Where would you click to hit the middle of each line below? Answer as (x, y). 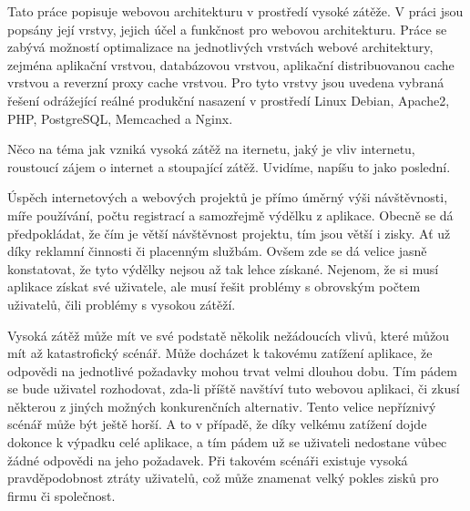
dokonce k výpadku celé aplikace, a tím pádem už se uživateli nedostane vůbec (227, 442)
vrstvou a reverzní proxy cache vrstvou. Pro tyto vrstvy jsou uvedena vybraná (226, 82)
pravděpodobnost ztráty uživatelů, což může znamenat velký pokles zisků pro (223, 478)
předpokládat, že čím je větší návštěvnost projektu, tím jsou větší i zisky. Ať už (229, 233)
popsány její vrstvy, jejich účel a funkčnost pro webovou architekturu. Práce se (227, 29)
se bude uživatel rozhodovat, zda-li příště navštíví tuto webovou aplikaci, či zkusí (234, 388)
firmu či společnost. (61, 495)
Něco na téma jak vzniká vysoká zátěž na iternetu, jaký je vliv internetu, (211, 149)
